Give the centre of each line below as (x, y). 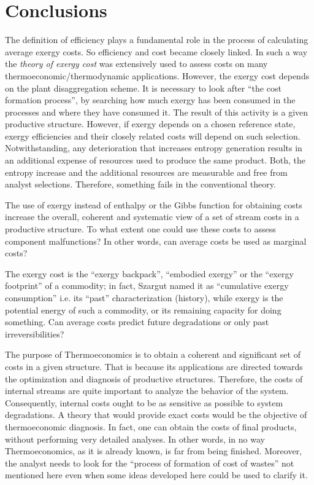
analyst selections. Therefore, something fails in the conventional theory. (140, 184)
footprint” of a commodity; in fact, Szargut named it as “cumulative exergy (147, 286)
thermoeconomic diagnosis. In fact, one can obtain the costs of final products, (151, 426)
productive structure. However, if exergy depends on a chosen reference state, (150, 124)
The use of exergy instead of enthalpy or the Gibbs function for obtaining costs (154, 204)
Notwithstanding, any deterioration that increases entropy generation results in (154, 148)
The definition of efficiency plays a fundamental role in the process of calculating (157, 40)
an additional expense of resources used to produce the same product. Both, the (155, 160)
